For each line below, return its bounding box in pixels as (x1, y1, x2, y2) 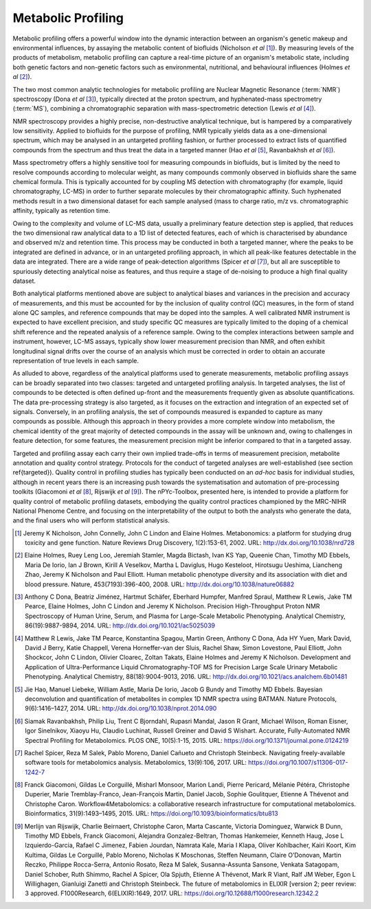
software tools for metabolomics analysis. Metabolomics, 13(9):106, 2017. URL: (25, 759, 247, 767)
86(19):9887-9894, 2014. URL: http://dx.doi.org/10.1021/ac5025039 (25, 621, 216, 630)
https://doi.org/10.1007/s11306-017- (248, 759, 348, 767)
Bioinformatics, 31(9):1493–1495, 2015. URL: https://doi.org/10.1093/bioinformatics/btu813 (25, 809, 278, 818)
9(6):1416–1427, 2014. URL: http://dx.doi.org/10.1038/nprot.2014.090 (25, 704, 217, 713)
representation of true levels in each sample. (12, 357, 139, 365)
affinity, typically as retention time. (12, 207, 111, 215)
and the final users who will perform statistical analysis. (12, 516, 170, 525)
